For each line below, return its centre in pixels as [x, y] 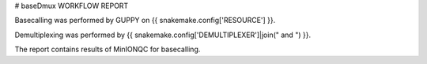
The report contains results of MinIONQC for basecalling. [108, 49]
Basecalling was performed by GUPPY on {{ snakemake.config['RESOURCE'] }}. [145, 21]
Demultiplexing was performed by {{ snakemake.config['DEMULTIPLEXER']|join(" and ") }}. [163, 35]
